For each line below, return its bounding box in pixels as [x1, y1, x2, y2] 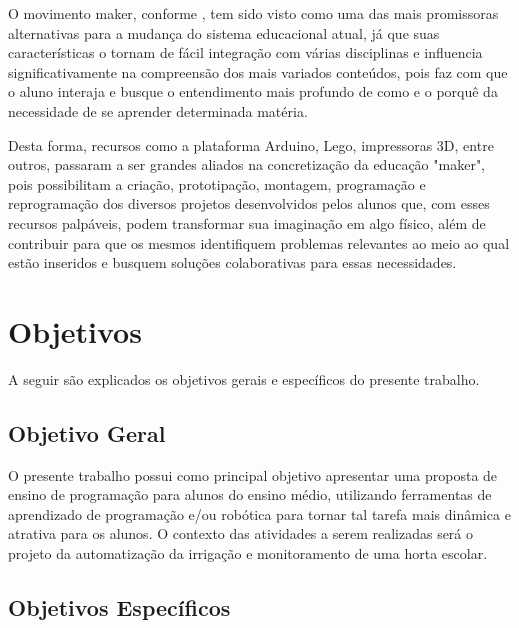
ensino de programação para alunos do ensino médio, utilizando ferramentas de [8, 484, 492, 505]
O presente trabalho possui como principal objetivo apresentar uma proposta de [8, 464, 498, 485]
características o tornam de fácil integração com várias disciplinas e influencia [8, 42, 483, 63]
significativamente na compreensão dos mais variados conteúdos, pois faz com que [8, 61, 508, 82]
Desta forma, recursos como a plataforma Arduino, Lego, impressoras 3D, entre [8, 134, 494, 155]
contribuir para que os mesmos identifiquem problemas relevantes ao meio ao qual [8, 232, 510, 253]
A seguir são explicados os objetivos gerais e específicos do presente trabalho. [8, 368, 480, 389]
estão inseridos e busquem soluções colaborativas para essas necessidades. [8, 252, 457, 273]
